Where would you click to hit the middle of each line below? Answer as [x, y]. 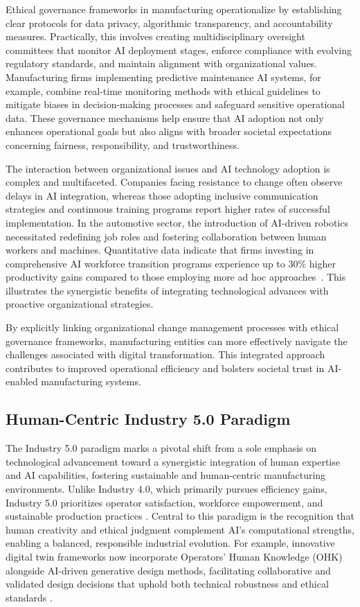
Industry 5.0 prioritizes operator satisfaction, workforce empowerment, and [164, 502]
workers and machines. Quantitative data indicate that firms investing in [160, 250]
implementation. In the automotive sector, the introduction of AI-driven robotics [177, 222]
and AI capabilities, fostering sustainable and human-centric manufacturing [166, 475]
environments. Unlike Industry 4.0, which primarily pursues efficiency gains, [166, 489]
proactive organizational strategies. [80, 304]
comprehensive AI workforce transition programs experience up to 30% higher [171, 263]
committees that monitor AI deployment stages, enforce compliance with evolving [179, 50]
